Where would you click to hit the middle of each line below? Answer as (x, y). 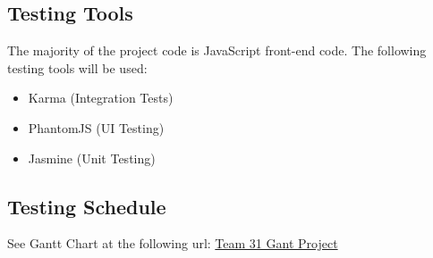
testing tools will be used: (77, 67)
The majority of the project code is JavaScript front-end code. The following (217, 50)
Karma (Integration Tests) (101, 98)
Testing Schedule (87, 206)
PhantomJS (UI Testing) (96, 127)
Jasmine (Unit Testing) (92, 158)
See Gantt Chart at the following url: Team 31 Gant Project (173, 243)
